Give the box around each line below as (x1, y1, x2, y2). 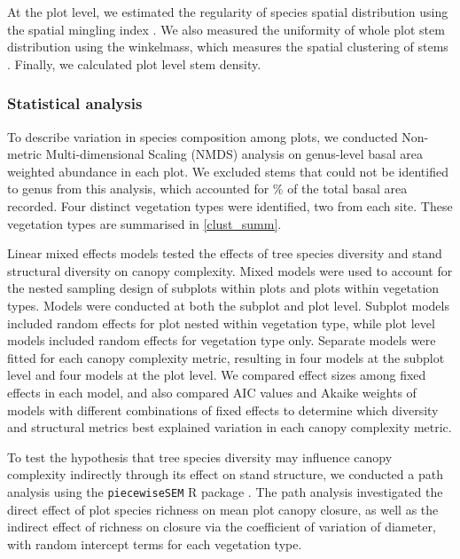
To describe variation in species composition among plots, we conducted (7, 127, 398, 146)
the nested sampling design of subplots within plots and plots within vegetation (7, 279, 440, 297)
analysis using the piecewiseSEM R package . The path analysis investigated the (7, 482, 443, 500)
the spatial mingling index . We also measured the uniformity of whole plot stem (7, 20, 445, 38)
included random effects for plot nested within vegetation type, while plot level (7, 313, 435, 332)
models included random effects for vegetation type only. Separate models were (7, 331, 436, 350)
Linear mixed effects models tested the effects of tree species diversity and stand (7, 244, 442, 263)
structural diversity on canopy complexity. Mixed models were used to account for (7, 261, 453, 279)
